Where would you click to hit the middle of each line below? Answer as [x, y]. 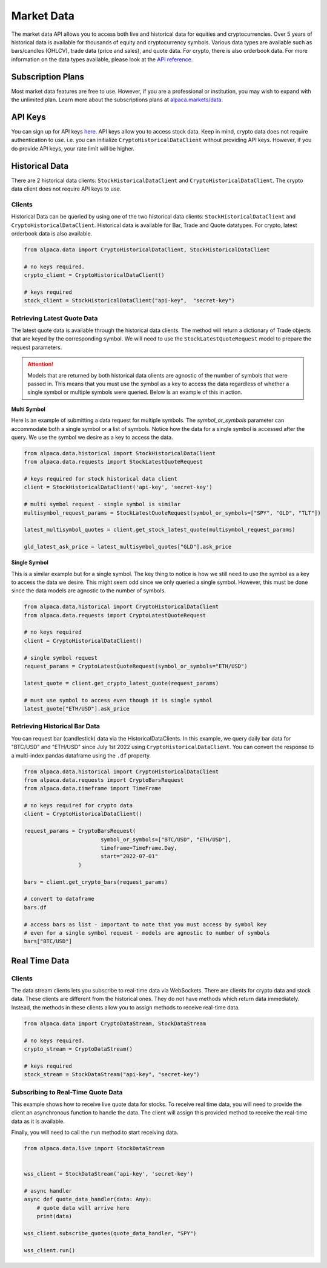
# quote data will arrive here [83, 1208]
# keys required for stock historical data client [101, 479]
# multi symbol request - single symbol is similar [102, 504]
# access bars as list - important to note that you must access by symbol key [145, 924]
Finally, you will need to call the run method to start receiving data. [95, 1133]
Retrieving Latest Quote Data [54, 318]
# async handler [48, 1191]
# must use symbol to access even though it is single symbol [118, 700]
